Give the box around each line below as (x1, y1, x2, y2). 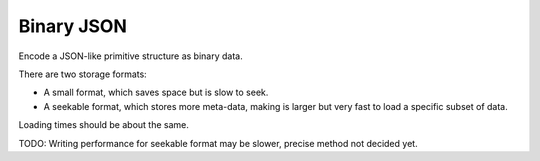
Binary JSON (18, 15, 127, 37)
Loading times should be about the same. (18, 119, 189, 131)
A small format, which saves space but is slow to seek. (43, 86, 269, 99)
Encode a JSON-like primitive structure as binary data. (18, 50, 244, 62)
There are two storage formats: (18, 68, 147, 80)
